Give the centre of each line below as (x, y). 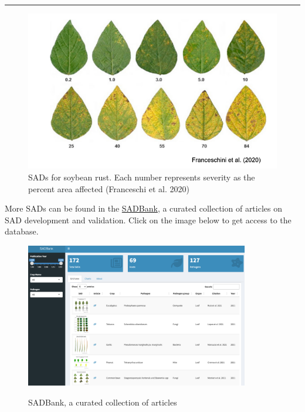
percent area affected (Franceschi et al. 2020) (109, 188)
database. (22, 231)
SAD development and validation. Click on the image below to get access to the (148, 220)
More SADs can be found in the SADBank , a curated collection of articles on (143, 208)
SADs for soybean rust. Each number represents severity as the (142, 177)
